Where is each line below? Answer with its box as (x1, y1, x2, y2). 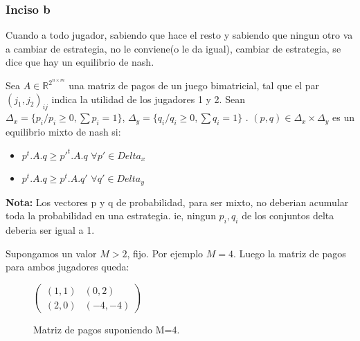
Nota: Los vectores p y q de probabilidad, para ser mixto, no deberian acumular (6, 194, 349, 209)
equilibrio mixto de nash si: (6, 125, 121, 139)
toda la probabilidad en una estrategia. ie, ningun (6, 208, 216, 223)
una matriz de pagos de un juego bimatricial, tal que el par (69, 78, 320, 93)
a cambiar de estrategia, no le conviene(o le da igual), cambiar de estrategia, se (6, 41, 341, 55)
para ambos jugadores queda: (6, 259, 129, 274)
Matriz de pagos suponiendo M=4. (33, 322, 180, 337)
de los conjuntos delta (242, 208, 334, 223)
